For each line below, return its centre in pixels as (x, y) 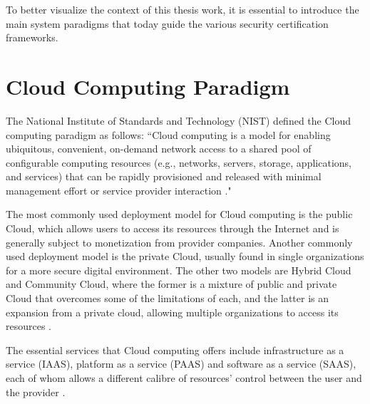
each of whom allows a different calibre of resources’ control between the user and (184, 378)
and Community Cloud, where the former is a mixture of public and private (171, 284)
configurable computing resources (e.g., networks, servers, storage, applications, (179, 162)
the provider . (36, 392)
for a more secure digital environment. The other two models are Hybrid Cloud (179, 270)
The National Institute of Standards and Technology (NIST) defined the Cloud (179, 120)
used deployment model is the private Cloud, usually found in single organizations (185, 256)
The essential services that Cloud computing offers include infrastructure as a (175, 349)
